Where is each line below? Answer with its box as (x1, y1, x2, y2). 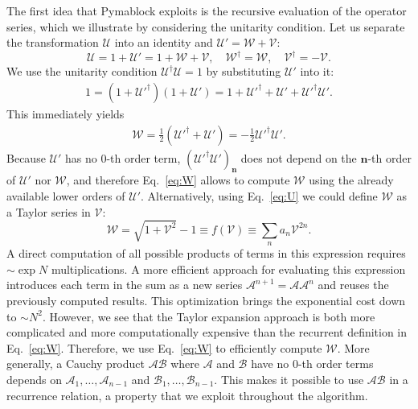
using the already (309, 171, 394, 188)
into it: (300, 63, 334, 80)
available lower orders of (6, 187, 125, 204)
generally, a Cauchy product (6, 355, 145, 372)
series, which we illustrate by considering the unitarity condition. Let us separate (6, 18, 405, 35)
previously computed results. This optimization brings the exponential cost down (6, 291, 406, 308)
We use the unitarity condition (6, 63, 158, 80)
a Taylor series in (6, 203, 91, 220)
